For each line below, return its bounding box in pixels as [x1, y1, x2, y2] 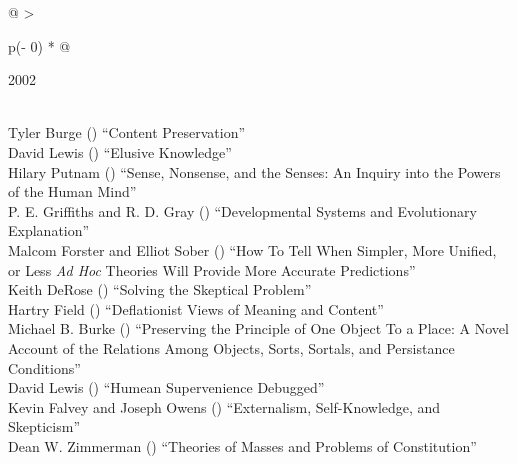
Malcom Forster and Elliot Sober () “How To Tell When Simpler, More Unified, [8, 239, 497, 260]
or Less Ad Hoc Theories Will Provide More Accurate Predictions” [8, 259, 416, 280]
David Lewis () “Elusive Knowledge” [8, 141, 232, 162]
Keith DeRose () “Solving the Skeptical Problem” [8, 279, 312, 300]
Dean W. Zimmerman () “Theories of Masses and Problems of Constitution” [8, 435, 477, 456]
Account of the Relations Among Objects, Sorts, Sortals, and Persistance [8, 337, 455, 358]
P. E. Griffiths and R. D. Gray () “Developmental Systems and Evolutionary [8, 200, 477, 221]
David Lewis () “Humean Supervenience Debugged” [8, 377, 325, 398]
